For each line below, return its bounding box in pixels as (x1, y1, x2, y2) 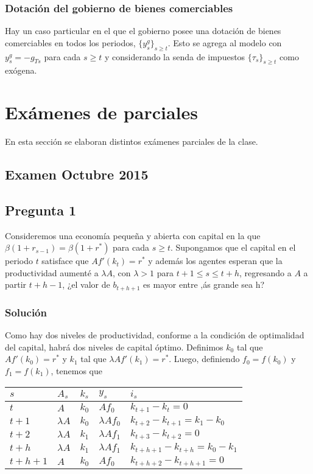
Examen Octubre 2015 (5, 165, 149, 184)
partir (5, 278, 27, 291)
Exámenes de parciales (5, 100, 198, 125)
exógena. (5, 64, 37, 77)
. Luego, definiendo (169, 352, 240, 365)
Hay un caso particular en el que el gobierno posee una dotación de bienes (5, 24, 281, 37)
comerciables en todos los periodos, (5, 36, 136, 49)
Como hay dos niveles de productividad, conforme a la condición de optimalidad (5, 329, 304, 341)
